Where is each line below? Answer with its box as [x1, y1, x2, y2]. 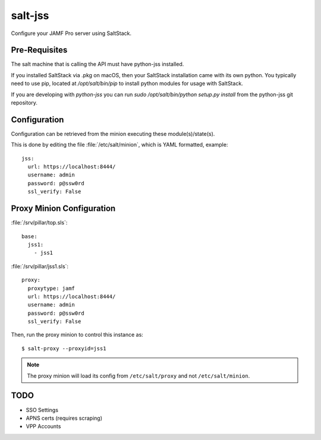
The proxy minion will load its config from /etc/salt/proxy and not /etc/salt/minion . [27, 372, 250, 379]
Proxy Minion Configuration [11, 204, 116, 214]
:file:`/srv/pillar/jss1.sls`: [11, 262, 68, 270]
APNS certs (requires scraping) [26, 414, 103, 422]
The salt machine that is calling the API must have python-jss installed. [11, 61, 184, 68]
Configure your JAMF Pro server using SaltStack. [11, 30, 132, 37]
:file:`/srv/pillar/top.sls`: [11, 219, 68, 226]
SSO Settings [26, 406, 59, 413]
